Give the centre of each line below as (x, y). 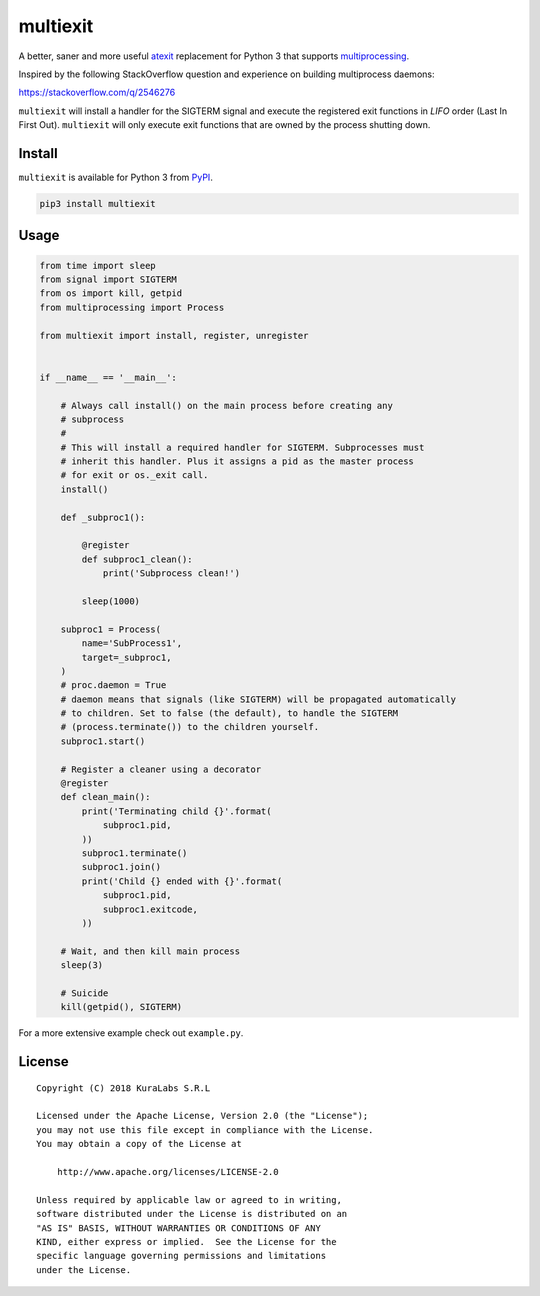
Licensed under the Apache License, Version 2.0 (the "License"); (202, 1116)
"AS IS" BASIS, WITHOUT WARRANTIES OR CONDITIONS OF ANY (179, 1228)
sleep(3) (82, 965)
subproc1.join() (121, 867)
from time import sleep (98, 265)
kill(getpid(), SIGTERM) (121, 1007)
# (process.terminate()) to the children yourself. (190, 727)
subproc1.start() (103, 741)
